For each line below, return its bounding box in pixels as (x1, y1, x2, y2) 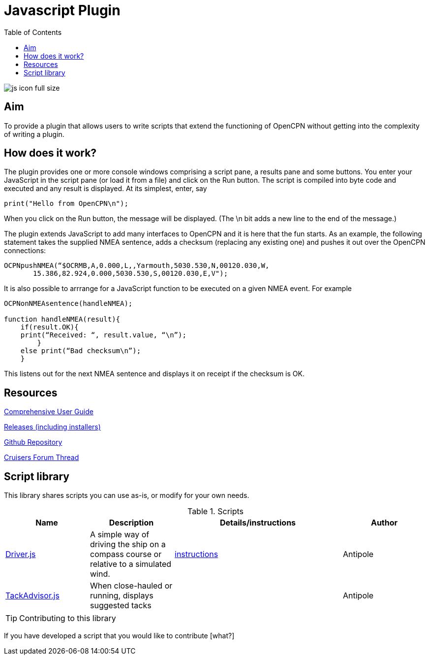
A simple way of (90, 529, 150, 540)
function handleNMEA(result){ (4, 315, 121, 324)
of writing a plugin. (4, 130, 64, 138)
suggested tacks (90, 600, 152, 611)
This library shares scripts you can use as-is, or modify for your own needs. (4, 491, 249, 500)
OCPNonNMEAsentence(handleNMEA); (4, 299, 133, 308)
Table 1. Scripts (187, 506, 244, 517)
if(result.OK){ (20, 323, 79, 331)
